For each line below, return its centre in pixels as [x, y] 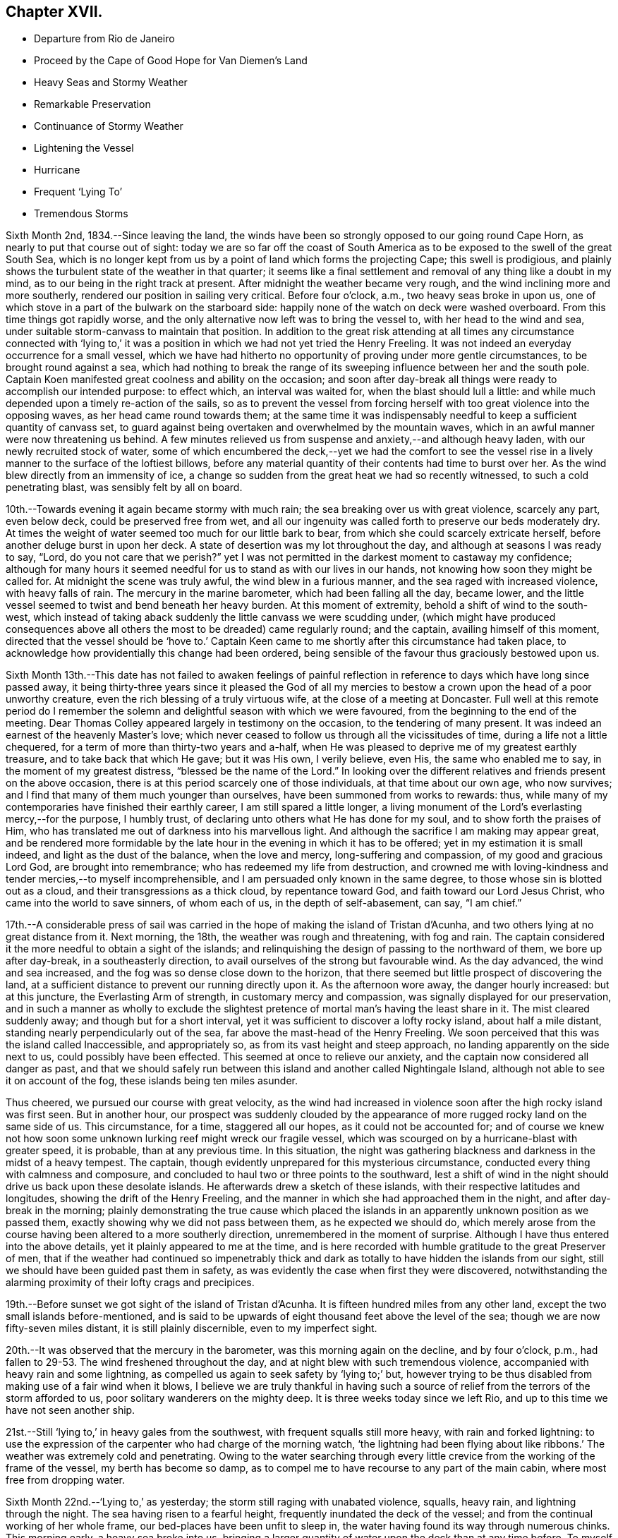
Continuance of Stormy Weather [109, 126]
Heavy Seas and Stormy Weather [111, 83]
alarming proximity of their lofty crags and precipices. [130, 1283]
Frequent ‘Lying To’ [78, 192]
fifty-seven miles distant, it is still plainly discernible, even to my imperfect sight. [192, 1328]
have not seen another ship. [71, 1410]
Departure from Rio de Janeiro [104, 39]
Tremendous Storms [81, 214]
